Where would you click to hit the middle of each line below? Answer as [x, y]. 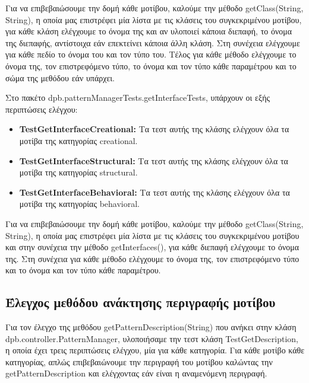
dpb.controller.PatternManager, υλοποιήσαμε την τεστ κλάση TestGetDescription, [152, 338]
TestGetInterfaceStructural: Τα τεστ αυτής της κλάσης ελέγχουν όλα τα [154, 160]
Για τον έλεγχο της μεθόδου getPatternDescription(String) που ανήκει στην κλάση [151, 327]
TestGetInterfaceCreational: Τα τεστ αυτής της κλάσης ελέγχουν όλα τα [154, 129]
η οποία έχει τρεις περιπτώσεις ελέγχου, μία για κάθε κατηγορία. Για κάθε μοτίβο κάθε [155, 350]
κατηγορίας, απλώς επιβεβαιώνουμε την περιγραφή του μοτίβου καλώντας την [139, 361]
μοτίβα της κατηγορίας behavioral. [80, 204]
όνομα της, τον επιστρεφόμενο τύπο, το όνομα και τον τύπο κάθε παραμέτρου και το [151, 66]
